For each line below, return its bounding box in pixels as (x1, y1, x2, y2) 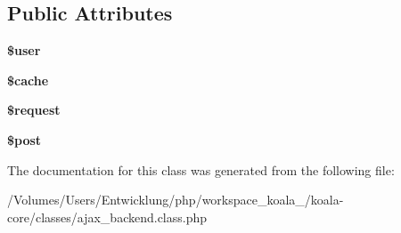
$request (7, 100, 61, 119)
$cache (7, 70, 49, 89)
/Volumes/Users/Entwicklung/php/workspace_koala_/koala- (7, 190, 344, 209)
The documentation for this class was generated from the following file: (7, 160, 395, 179)
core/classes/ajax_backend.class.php (7, 207, 208, 226)
